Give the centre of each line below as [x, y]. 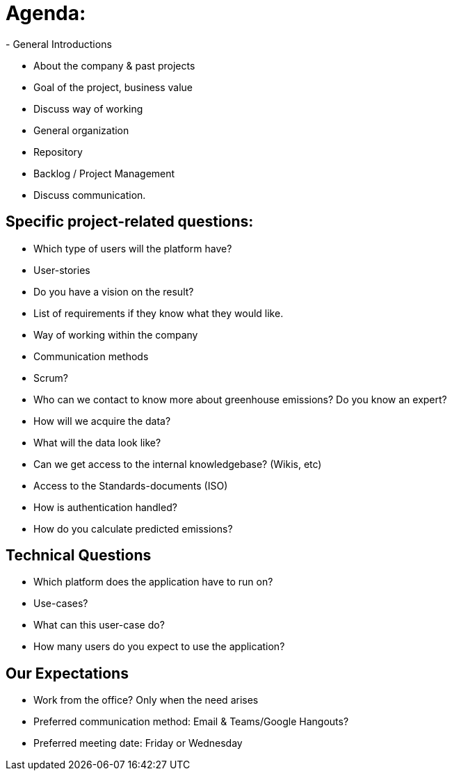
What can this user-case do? [99, 625]
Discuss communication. [90, 195]
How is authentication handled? [105, 507]
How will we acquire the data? [102, 421]
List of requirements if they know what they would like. [159, 313]
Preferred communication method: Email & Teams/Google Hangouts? [191, 722]
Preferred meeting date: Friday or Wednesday [138, 743]
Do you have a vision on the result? [114, 291]
